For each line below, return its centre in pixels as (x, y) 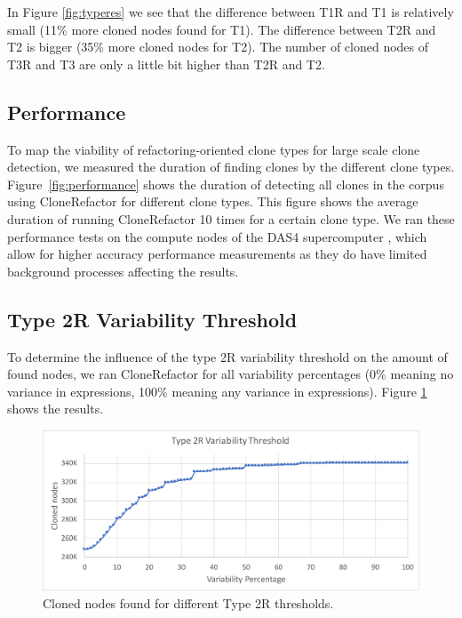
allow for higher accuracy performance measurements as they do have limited (217, 254)
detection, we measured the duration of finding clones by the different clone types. (231, 167)
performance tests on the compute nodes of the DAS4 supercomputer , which (217, 236)
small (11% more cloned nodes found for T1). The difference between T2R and (222, 29)
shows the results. (56, 409)
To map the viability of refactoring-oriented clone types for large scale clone (214, 149)
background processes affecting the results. (123, 271)
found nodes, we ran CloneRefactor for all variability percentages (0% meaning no (231, 374)
